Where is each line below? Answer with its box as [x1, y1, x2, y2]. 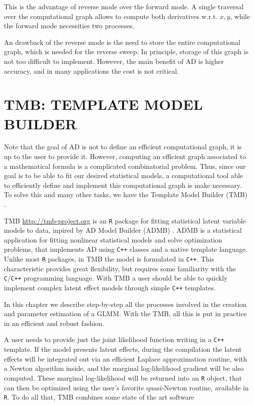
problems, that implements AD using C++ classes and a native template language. [4, 244, 248, 254]
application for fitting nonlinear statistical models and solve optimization [4, 234, 222, 244]
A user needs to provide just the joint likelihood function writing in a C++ [4, 334, 224, 344]
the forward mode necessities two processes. [4, 20, 134, 31]
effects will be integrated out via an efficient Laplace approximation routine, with [4, 353, 247, 364]
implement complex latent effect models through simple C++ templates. [4, 283, 216, 293]
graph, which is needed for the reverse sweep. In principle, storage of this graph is [4, 46, 249, 57]
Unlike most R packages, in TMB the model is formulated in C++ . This [4, 254, 214, 264]
